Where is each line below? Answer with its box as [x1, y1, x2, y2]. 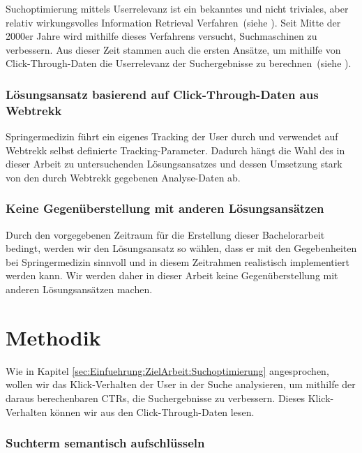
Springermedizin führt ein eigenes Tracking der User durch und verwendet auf [6, 129, 338, 144]
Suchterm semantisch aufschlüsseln [6, 434, 205, 452]
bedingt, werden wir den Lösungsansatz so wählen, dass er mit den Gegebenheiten [6, 241, 357, 255]
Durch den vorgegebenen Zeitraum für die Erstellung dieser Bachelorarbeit [6, 227, 325, 242]
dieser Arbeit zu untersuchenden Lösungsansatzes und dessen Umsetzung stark [6, 156, 342, 171]
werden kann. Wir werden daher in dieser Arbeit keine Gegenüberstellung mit [6, 268, 338, 283]
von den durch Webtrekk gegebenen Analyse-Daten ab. [6, 170, 241, 184]
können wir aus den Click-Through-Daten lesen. [50, 404, 255, 419]
